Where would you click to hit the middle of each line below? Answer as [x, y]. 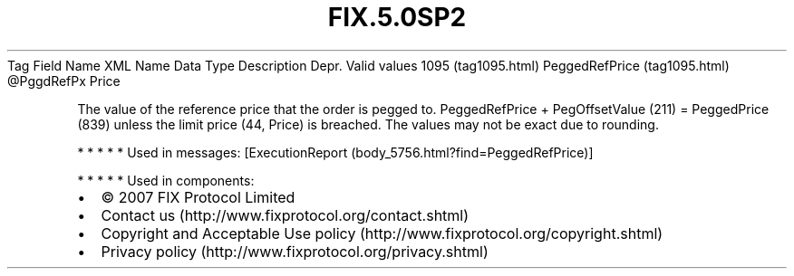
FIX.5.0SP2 [397, 17]
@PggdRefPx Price [64, 81]
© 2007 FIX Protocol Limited [198, 197]
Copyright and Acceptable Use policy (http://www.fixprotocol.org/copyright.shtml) [382, 233]
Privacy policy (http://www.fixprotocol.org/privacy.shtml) [295, 251]
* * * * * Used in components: [166, 180]
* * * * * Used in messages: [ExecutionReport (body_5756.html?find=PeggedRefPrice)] [335, 152]
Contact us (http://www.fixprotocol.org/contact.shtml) [285, 215]
